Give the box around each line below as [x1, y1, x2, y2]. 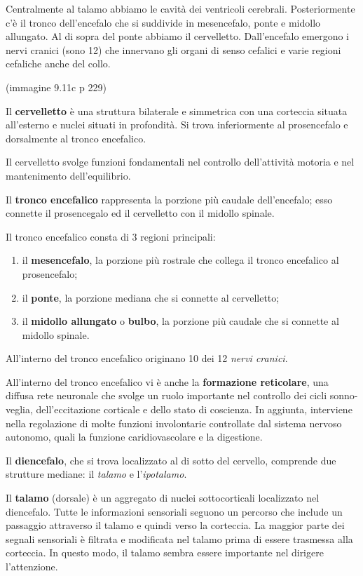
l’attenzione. [6, 559, 58, 573]
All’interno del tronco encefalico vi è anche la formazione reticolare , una [6, 374, 329, 389]
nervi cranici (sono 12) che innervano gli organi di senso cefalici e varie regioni [6, 42, 341, 57]
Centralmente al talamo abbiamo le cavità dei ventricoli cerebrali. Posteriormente [6, 1, 355, 15]
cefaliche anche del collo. [6, 56, 111, 71]
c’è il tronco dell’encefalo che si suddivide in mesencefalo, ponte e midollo [6, 15, 321, 29]
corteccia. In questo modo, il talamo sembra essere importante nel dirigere [6, 545, 324, 560]
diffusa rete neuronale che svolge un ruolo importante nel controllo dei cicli [6, 388, 327, 403]
